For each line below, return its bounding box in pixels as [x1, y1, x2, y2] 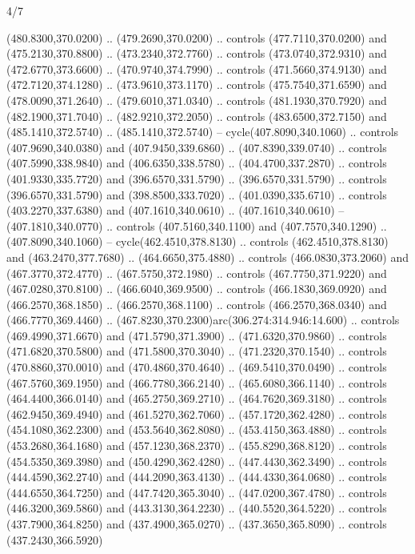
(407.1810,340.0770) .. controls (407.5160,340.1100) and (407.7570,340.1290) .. [6, 217, 387, 234]
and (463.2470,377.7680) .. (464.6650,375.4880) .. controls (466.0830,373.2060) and [6, 248, 409, 265]
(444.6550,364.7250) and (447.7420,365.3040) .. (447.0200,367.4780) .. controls [6, 484, 387, 500]
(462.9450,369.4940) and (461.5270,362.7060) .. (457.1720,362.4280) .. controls [6, 405, 387, 422]
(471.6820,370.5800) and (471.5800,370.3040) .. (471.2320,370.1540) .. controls [6, 343, 387, 359]
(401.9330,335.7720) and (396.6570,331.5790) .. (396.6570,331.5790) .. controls [6, 170, 387, 187]
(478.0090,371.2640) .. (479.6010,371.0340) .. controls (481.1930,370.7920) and [6, 91, 387, 108]
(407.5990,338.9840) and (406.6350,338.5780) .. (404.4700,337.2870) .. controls [6, 155, 387, 171]
